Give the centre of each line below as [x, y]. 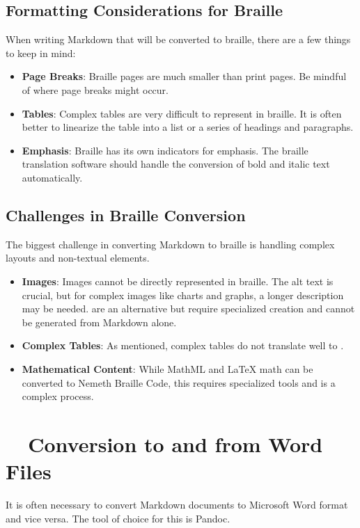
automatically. [52, 177]
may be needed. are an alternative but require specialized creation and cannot [188, 309]
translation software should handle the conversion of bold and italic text [176, 164]
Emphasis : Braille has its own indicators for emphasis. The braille [165, 150]
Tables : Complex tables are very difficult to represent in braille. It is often [182, 113]
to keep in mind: [41, 53]
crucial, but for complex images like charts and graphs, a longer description [183, 295]
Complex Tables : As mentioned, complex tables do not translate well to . [183, 345]
